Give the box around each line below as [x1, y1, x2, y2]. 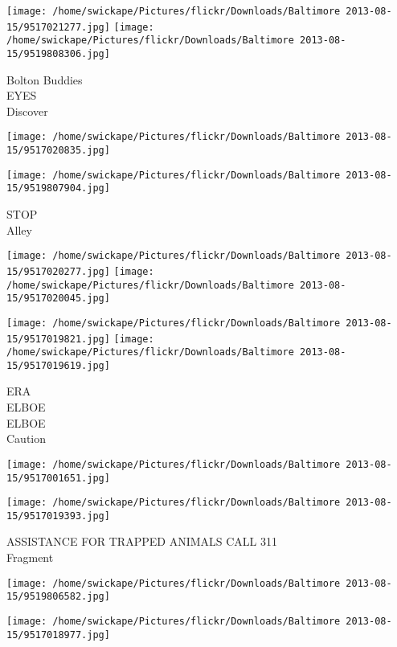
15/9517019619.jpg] [6, 359, 110, 371]
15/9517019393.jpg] [6, 510, 110, 522]
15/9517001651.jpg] [6, 472, 110, 484]
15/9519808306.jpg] [6, 47, 110, 59]
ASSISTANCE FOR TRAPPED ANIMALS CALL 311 [6, 533, 277, 550]
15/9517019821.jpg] [6, 333, 110, 345]
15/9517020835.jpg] [6, 145, 110, 157]
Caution [6, 430, 47, 447]
